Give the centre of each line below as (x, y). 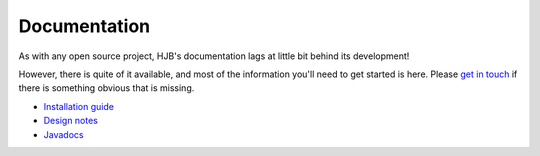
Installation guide (79, 106)
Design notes (71, 121)
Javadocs (63, 134)
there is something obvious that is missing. (106, 88)
